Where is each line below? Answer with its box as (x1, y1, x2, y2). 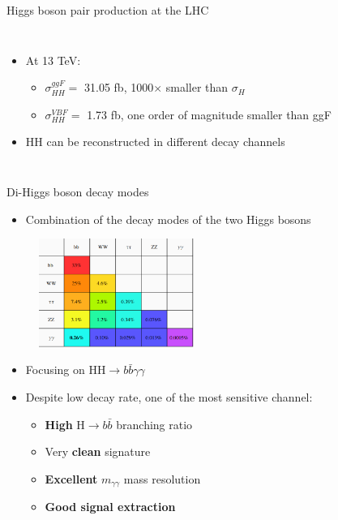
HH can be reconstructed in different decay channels (25, 133, 285, 150)
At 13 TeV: (25, 51, 81, 68)
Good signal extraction (45, 498, 176, 515)
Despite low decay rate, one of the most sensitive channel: (25, 388, 313, 405)
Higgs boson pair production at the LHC (6, 2, 209, 18)
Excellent (45, 470, 98, 487)
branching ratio (116, 415, 193, 432)
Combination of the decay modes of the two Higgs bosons (25, 210, 311, 227)
